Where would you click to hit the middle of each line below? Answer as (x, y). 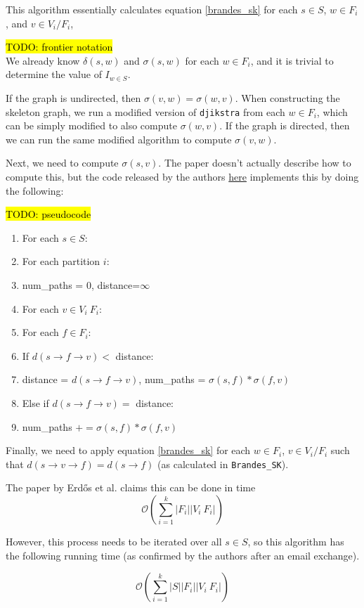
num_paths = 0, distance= (81, 284)
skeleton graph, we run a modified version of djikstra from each (145, 111)
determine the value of (54, 74)
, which (332, 111)
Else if (35, 402)
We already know (43, 60)
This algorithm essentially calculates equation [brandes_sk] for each (152, 9)
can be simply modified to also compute (91, 125)
